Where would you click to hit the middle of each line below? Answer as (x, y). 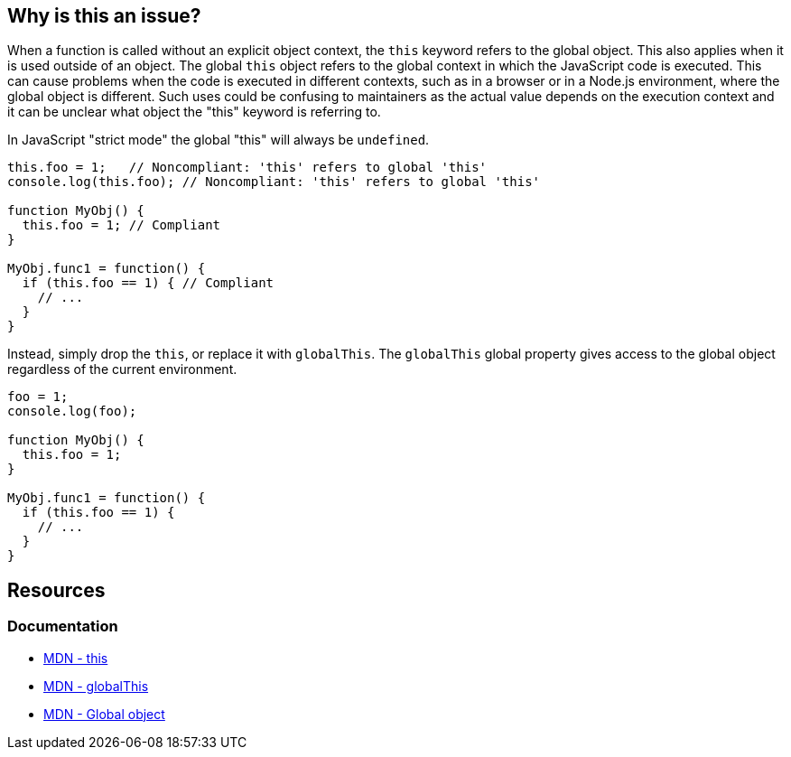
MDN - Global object (104, 714)
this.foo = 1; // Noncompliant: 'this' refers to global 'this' (247, 168)
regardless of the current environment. (122, 369)
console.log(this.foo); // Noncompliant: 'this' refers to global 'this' (274, 182)
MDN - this (76, 658)
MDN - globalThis (96, 686)
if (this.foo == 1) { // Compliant (148, 283)
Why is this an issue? (104, 16)
